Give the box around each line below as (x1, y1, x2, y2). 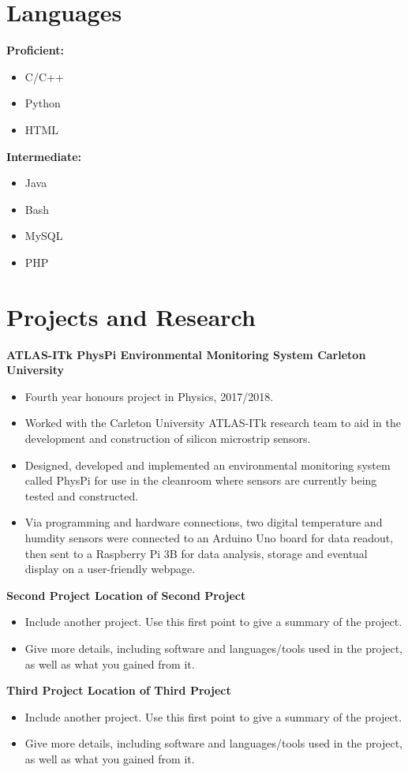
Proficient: (6, 42, 64, 58)
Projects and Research (6, 300, 256, 332)
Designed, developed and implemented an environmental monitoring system (24, 456, 391, 473)
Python (24, 95, 61, 111)
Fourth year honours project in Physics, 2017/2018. (24, 388, 274, 404)
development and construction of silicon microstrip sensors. (24, 429, 311, 446)
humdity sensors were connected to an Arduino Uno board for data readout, (24, 529, 394, 545)
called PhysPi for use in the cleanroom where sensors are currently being (24, 472, 377, 489)
